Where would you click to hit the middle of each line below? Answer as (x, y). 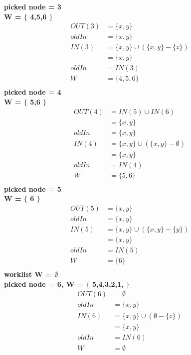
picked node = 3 (33, 6)
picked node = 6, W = (44, 284)
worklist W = (28, 274)
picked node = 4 (33, 92)
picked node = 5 (33, 188)
